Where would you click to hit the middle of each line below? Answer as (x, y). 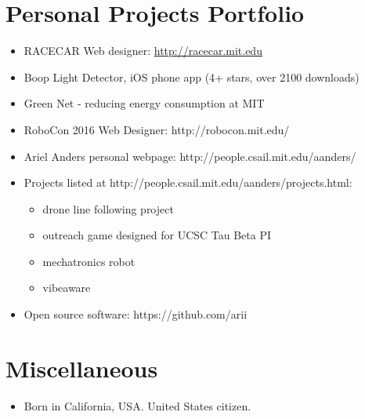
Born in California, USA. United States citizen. (137, 405)
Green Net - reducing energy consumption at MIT (144, 103)
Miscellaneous (82, 368)
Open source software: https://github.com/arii (136, 314)
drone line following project (108, 208)
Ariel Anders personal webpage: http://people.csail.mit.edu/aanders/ (190, 156)
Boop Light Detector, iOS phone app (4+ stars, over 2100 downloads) (192, 77)
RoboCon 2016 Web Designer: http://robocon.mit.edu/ (157, 129)
